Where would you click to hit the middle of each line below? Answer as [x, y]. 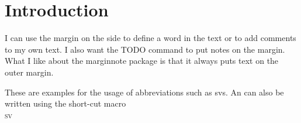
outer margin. [29, 72]
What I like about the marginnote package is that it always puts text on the [142, 61]
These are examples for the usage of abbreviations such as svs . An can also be [144, 92]
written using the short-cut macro [65, 103]
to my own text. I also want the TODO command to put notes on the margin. [145, 49]
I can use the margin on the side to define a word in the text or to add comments [150, 38]
